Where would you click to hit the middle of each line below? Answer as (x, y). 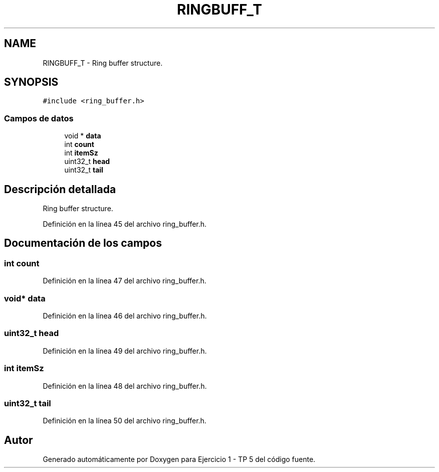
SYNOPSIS (31, 82)
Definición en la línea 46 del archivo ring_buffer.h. (125, 316)
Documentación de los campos (83, 243)
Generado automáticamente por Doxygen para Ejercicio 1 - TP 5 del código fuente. (179, 459)
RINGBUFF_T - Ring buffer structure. (103, 63)
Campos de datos (39, 118)
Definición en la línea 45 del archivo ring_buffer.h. (125, 224)
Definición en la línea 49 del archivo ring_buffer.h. (125, 351)
